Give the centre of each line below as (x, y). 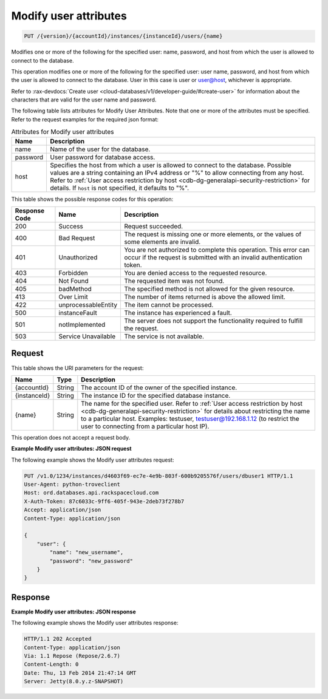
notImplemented (82, 325)
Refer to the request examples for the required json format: (85, 119)
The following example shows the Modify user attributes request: (93, 460)
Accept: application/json (63, 510)
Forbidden (73, 273)
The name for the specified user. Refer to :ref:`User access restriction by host (192, 403)
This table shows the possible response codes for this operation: (92, 199)
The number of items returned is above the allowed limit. (205, 297)
